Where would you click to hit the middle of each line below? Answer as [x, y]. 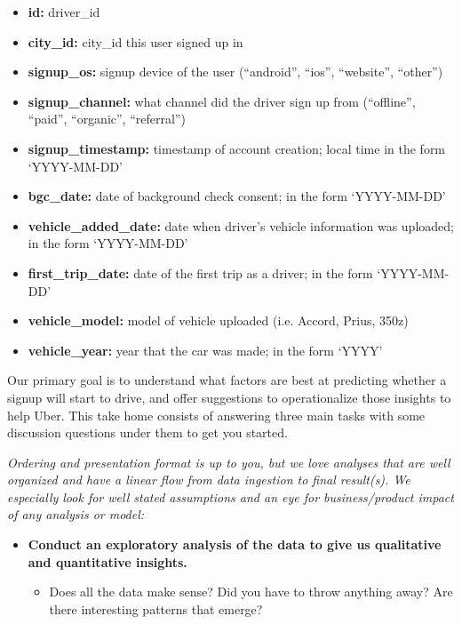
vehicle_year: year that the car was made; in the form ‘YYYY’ [205, 350]
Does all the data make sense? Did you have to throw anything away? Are [251, 592]
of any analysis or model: [76, 514]
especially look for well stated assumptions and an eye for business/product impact [231, 496]
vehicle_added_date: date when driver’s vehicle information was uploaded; [241, 225]
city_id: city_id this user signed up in [135, 41]
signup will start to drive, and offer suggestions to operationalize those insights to [229, 397]
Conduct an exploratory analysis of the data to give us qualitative [235, 544]
